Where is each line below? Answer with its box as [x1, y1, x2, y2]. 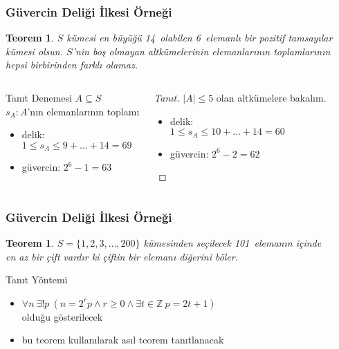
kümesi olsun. [6, 44, 64, 58]
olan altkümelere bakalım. [216, 91, 327, 104]
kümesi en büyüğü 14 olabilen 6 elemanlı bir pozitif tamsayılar [66, 30, 333, 45]
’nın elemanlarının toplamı [27, 104, 140, 118]
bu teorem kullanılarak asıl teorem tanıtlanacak [21, 332, 224, 347]
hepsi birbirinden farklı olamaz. [6, 57, 138, 72]
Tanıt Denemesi [6, 91, 72, 104]
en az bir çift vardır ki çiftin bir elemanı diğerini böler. [6, 249, 239, 263]
